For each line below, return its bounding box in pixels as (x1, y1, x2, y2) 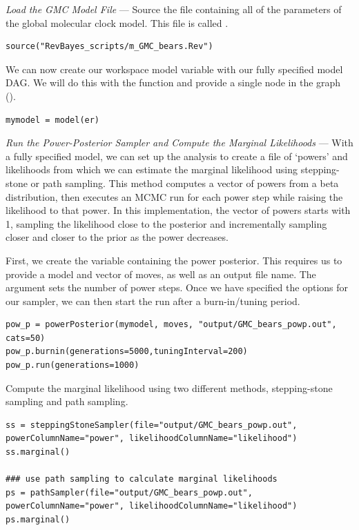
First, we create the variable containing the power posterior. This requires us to (6, 253, 342, 267)
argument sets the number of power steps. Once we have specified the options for (6, 280, 349, 295)
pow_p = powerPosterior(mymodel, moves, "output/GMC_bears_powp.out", (6, 320, 337, 330)
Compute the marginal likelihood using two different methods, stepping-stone (6, 380, 333, 395)
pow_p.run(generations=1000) (6, 360, 139, 371)
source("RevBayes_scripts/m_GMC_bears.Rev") (6, 41, 213, 52)
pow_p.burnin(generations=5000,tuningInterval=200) (6, 346, 248, 357)
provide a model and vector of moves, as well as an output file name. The (6, 266, 316, 281)
